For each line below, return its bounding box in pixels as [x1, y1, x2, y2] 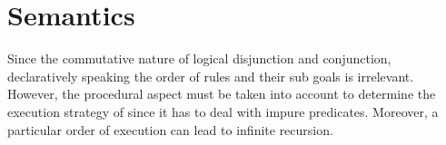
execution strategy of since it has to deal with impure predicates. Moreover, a [7, 101, 439, 121]
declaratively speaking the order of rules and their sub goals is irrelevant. [7, 66, 414, 85]
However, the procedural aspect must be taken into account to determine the [7, 84, 436, 103]
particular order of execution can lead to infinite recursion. [7, 120, 333, 139]
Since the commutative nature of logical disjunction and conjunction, [7, 49, 391, 68]
